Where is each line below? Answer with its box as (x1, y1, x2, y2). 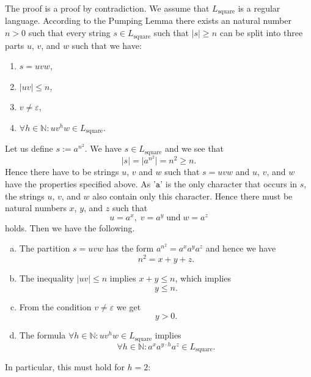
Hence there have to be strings (5, 165, 119, 178)
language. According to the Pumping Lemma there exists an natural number (5, 14, 291, 27)
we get (116, 300, 141, 313)
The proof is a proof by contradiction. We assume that (5, 2, 210, 14)
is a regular (238, 2, 280, 14)
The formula (19, 329, 66, 342)
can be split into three (219, 26, 303, 39)
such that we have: (71, 39, 142, 51)
